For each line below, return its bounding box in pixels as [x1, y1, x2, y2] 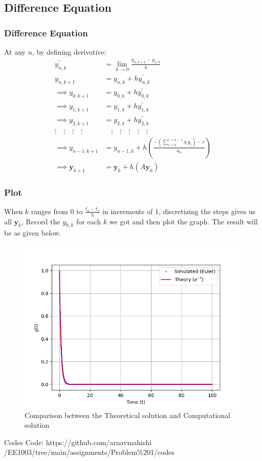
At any [4, 47, 26, 57]
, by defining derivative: [32, 47, 106, 57]
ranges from [31, 205, 68, 216]
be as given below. [4, 227, 61, 238]
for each [76, 216, 101, 226]
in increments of [102, 205, 153, 216]
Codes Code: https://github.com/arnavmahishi [4, 436, 152, 447]
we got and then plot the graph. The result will [109, 216, 258, 226]
